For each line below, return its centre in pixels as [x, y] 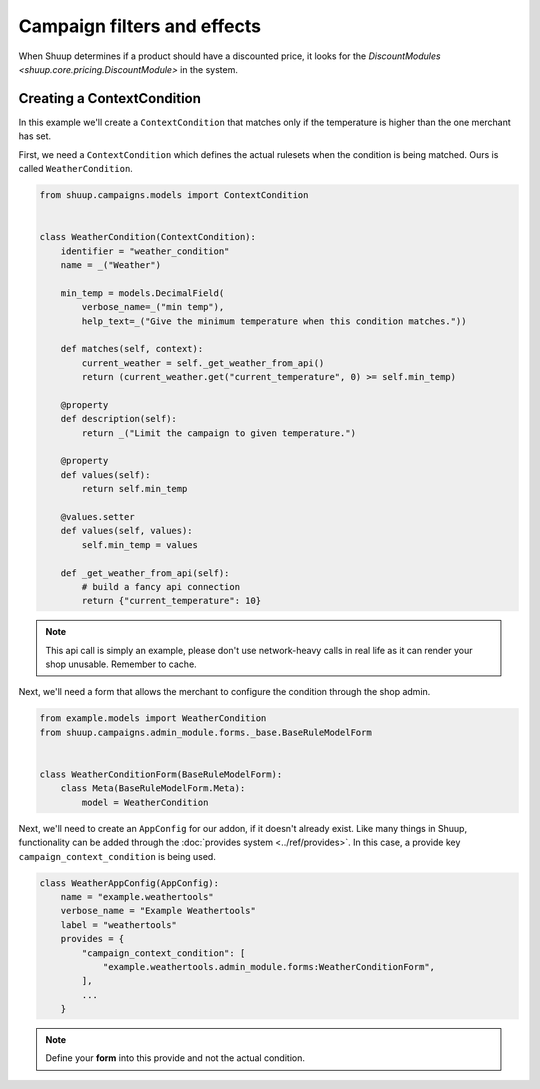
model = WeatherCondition [145, 802]
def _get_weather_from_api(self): [145, 573]
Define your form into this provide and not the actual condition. [175, 1058]
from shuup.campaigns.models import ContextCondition [174, 195]
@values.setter [97, 516]
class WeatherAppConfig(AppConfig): [129, 883]
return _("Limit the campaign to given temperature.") [219, 433]
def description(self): [118, 419]
